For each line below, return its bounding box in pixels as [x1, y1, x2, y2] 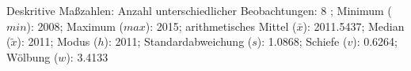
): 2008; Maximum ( [26, 17, 124, 34]
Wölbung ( [6, 48, 59, 65]
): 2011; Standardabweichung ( [104, 33, 253, 50]
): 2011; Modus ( [17, 33, 98, 50]
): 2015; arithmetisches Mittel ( [145, 17, 297, 34]
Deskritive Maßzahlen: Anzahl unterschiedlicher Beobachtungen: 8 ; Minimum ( [6, 2, 392, 18]
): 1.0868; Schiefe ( [257, 33, 348, 50]
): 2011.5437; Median [303, 17, 405, 34]
